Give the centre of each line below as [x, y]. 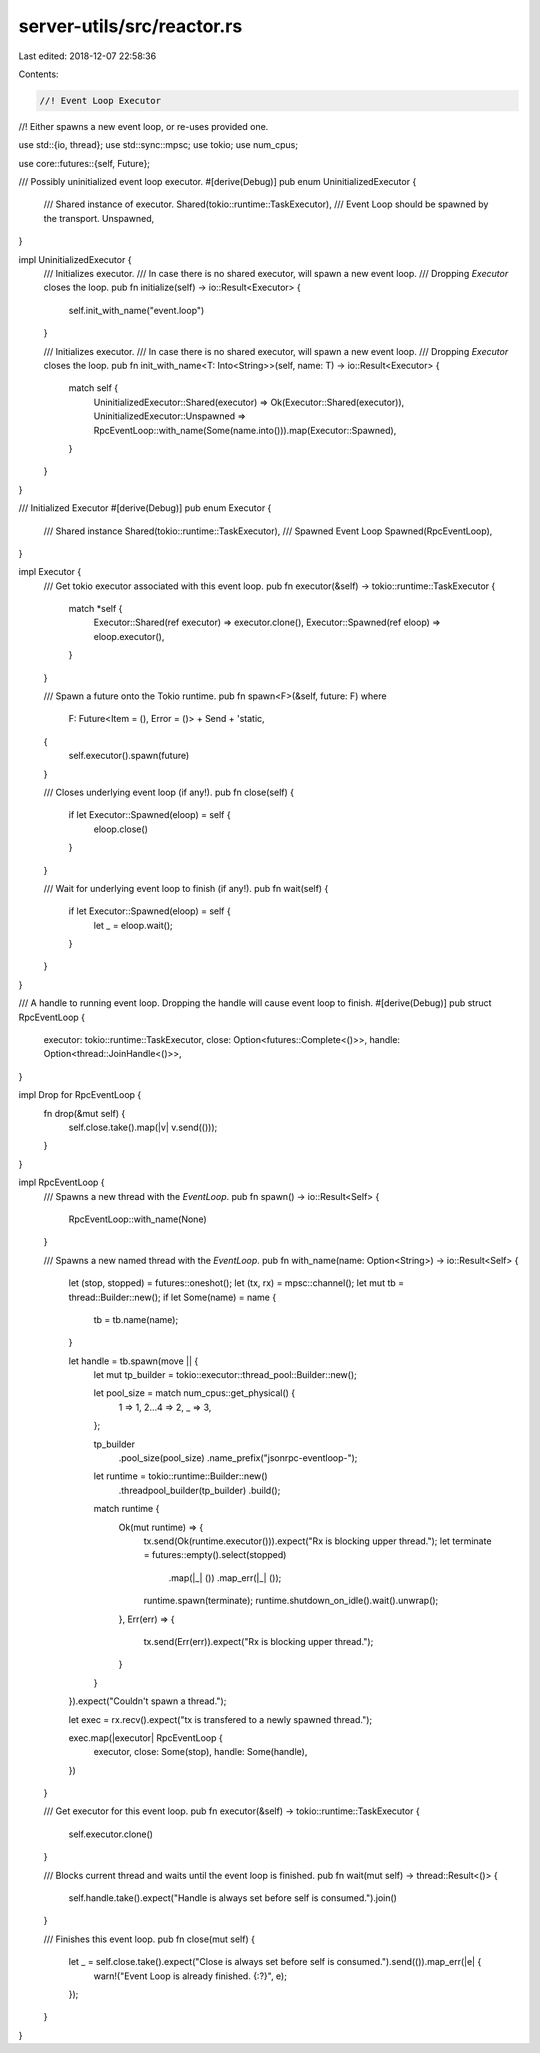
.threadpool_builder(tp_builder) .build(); [199, 1490]
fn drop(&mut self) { [84, 1113]
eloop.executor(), [129, 636]
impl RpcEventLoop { [61, 1182]
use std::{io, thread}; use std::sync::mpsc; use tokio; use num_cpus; [158, 145]
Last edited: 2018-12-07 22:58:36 [87, 56]
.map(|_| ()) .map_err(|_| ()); [225, 1577]
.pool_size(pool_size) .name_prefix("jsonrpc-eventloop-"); [238, 1458]
